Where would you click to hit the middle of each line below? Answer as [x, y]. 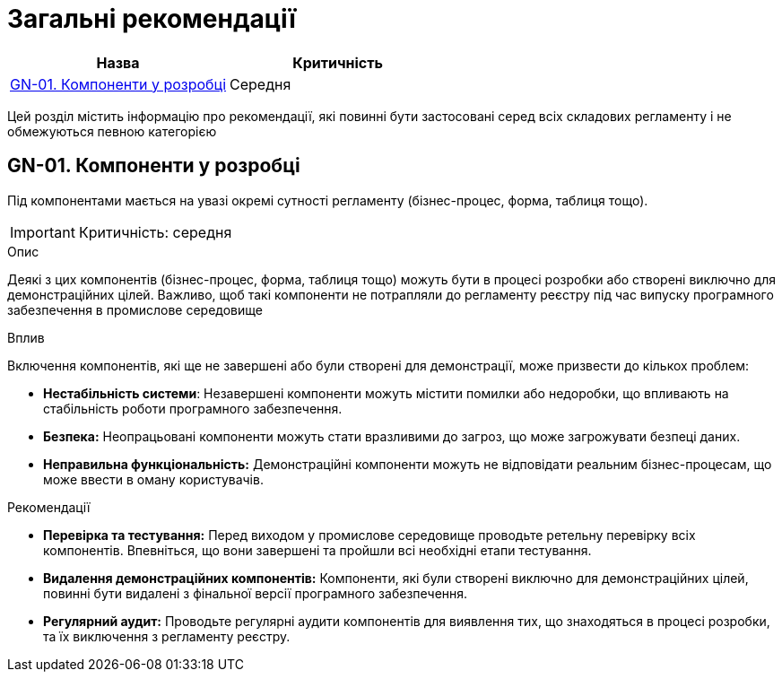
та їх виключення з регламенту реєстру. [167, 636]
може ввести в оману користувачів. [153, 479]
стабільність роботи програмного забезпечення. [193, 408]
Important [43, 232]
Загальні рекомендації [152, 19]
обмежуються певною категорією [112, 131]
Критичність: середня [155, 232]
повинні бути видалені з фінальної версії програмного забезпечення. [256, 593]
